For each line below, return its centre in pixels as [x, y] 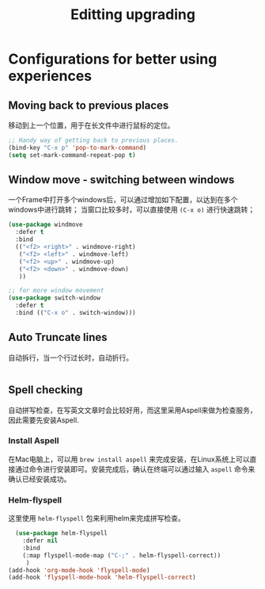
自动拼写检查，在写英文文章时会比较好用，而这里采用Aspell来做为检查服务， [132, 410]
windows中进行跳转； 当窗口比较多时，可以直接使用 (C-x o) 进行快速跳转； [132, 210]
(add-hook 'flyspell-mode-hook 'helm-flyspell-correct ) [102, 578]
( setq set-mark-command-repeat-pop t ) [72, 155]
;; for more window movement [56, 291]
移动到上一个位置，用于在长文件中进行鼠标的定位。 [91, 125]
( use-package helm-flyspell [62, 534]
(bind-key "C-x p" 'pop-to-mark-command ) [78, 147]
